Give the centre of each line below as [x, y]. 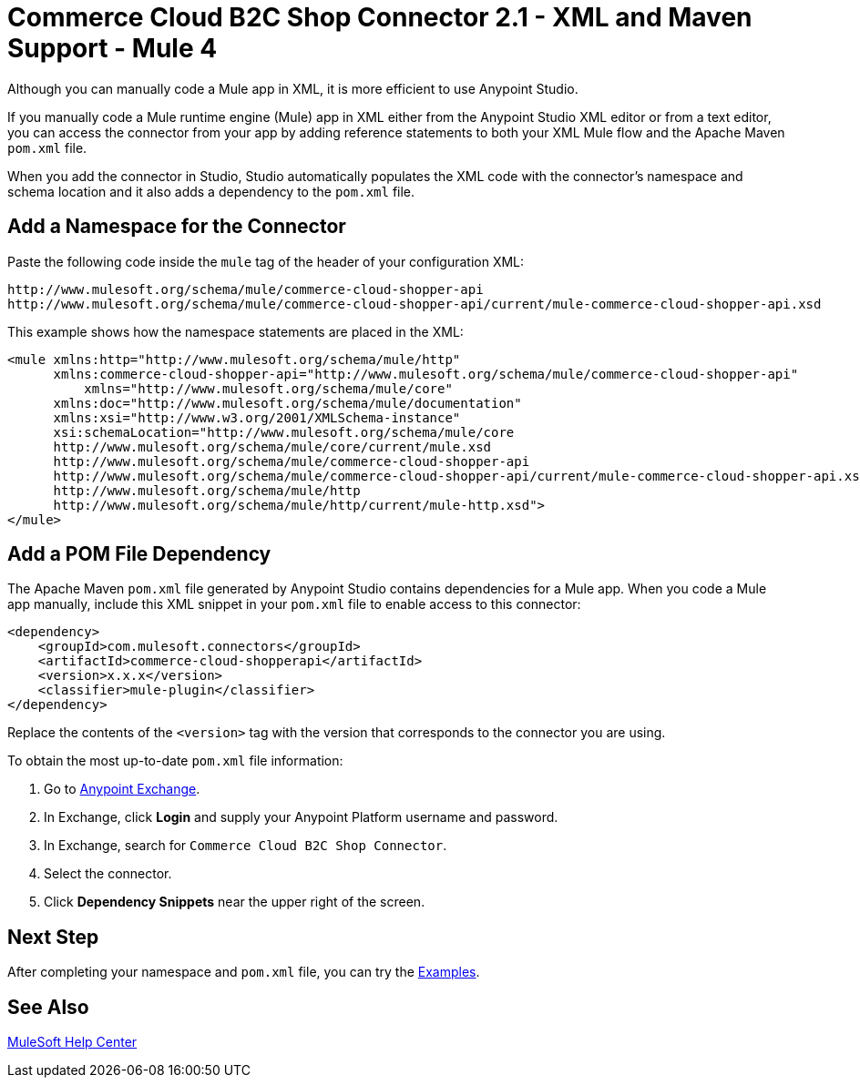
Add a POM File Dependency [139, 554]
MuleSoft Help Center [72, 1042]
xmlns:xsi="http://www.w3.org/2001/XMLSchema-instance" [257, 417]
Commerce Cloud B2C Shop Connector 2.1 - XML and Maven [380, 17]
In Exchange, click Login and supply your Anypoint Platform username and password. [301, 817]
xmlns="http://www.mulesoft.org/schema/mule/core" [268, 388]
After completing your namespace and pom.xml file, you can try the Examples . [244, 972]
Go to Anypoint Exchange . [122, 789]
